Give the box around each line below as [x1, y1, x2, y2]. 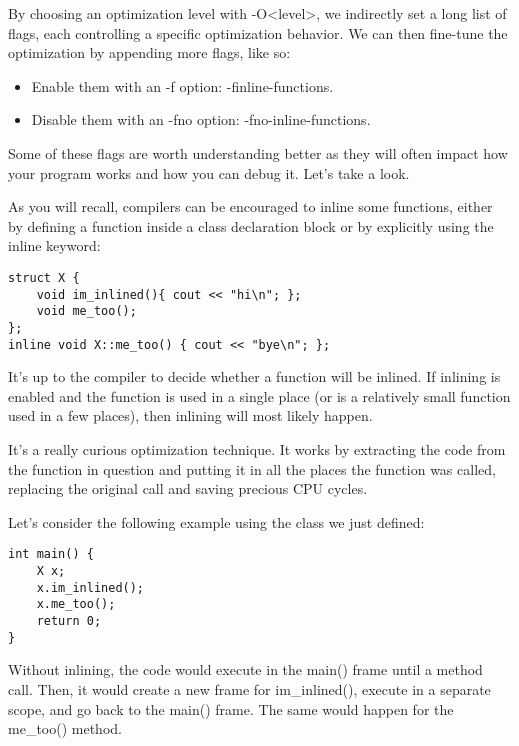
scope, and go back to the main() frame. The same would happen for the [8, 698, 454, 719]
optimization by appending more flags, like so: [8, 42, 291, 63]
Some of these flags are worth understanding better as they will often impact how [8, 142, 508, 163]
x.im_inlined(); [36, 580, 145, 595]
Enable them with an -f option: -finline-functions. [31, 75, 334, 96]
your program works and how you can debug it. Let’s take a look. [8, 162, 410, 183]
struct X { [8, 270, 80, 285]
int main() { [8, 547, 94, 562]
